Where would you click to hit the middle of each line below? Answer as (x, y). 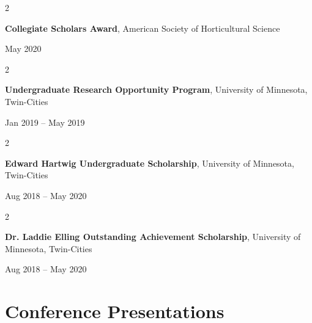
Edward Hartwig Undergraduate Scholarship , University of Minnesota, (150, 163)
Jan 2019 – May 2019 (45, 122)
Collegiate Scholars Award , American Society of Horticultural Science (143, 28)
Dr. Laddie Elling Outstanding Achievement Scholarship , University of (153, 237)
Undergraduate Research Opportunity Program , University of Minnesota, (156, 89)
